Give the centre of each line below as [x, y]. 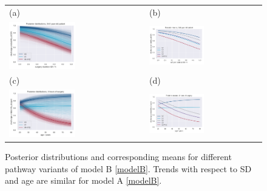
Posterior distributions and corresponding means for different [118, 157]
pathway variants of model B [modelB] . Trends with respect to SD [128, 168]
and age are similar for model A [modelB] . [83, 180]
